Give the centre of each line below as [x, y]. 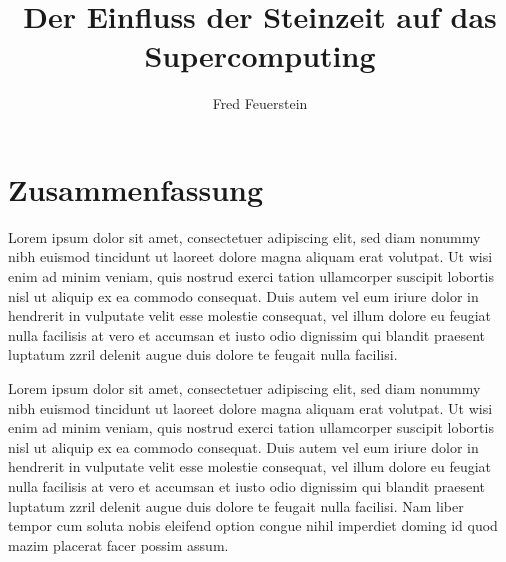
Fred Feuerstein [260, 103]
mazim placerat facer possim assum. [118, 544]
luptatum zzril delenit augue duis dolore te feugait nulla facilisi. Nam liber [236, 505]
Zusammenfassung [136, 188]
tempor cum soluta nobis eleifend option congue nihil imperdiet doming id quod [253, 525]
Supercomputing [260, 55]
